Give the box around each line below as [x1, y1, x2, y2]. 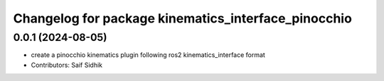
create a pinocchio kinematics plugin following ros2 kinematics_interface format [31, 51, 266, 59]
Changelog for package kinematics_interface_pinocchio [13, 11, 352, 26]
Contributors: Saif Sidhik [31, 61, 103, 69]
